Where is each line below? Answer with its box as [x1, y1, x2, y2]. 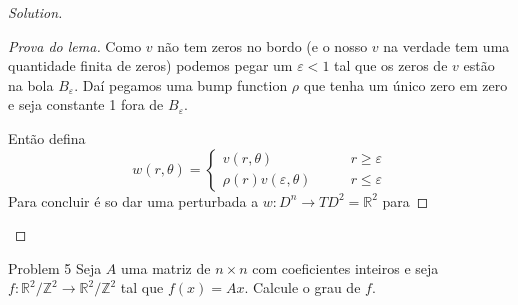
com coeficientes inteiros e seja [252, 257, 439, 278]
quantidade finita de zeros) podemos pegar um [8, 55, 293, 76]
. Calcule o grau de [244, 277, 361, 298]
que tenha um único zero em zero [303, 74, 508, 95]
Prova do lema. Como [8, 35, 142, 56]
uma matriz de [121, 257, 211, 278]
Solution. [8, 2, 63, 22]
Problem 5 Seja [8, 257, 102, 278]
